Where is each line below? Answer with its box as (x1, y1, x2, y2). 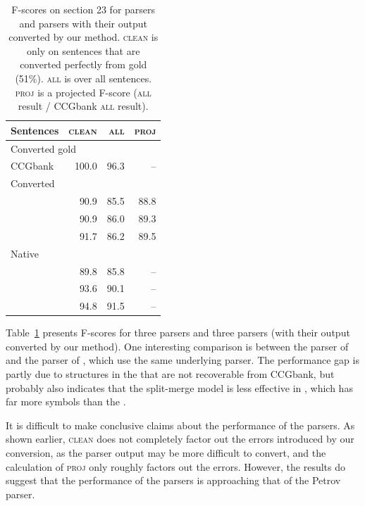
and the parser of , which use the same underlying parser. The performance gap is (6, 353, 359, 367)
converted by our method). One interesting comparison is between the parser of (6, 339, 349, 353)
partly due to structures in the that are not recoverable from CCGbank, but (6, 367, 335, 381)
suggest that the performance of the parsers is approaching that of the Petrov (6, 473, 341, 488)
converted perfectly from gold (20, 57, 147, 72)
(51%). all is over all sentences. (15, 70, 152, 85)
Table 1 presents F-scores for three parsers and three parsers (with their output (6, 325, 350, 340)
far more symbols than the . (6, 394, 126, 409)
